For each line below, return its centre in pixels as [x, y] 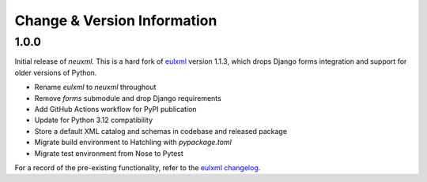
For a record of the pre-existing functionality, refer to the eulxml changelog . [138, 167]
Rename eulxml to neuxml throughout [95, 87]
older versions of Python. [56, 72]
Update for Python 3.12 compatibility [94, 120]
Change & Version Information [116, 20]
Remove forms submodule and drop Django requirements [128, 98]
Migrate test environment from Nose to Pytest [109, 153]
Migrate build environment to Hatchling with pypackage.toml [133, 143]
